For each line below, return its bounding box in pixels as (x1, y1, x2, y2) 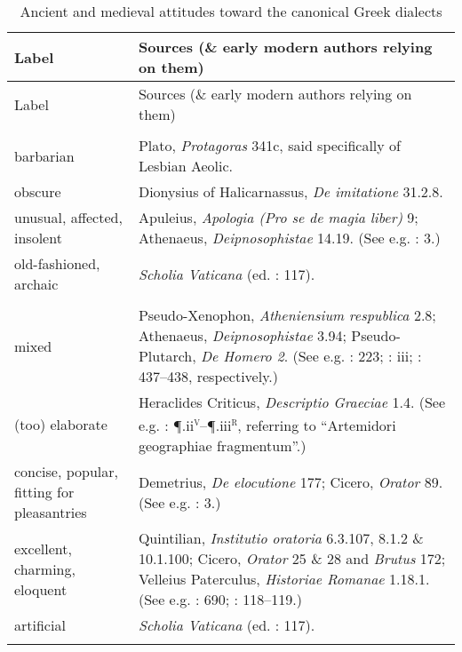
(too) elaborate (14, 413, 108, 434)
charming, (14, 558, 76, 579)
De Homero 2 (201, 346, 284, 366)
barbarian (14, 145, 75, 166)
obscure (14, 181, 61, 202)
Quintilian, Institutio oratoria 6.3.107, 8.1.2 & (138, 528, 424, 549)
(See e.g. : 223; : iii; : (292, 346, 422, 366)
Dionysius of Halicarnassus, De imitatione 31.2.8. (138, 181, 443, 202)
